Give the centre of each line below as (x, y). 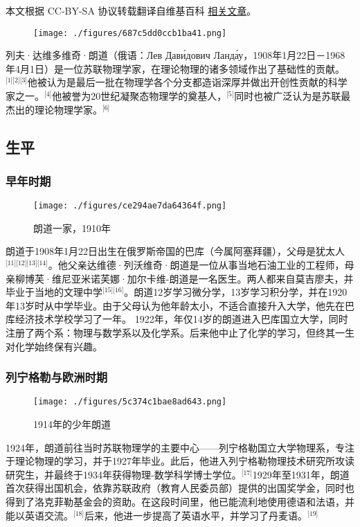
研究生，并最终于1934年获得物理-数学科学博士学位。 (124, 474)
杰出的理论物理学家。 (54, 109)
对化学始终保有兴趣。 (54, 346)
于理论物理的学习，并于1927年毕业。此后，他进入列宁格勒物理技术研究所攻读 (180, 461)
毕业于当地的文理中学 (54, 292)
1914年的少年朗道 (72, 424)
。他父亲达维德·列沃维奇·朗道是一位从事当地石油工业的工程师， (196, 265)
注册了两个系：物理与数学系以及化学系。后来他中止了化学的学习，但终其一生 (180, 333)
